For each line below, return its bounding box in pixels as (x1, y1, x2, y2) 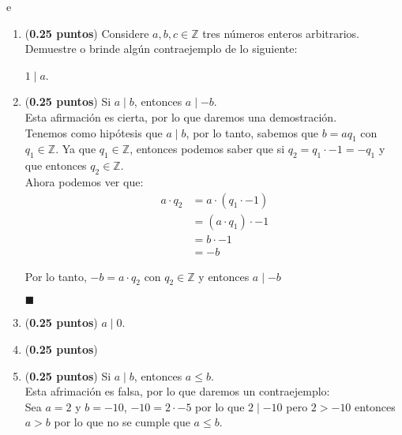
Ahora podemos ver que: (24, 173, 144, 189)
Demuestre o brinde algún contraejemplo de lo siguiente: (24, 40, 298, 57)
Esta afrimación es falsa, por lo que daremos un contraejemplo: (24, 383, 330, 399)
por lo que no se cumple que (54, 414, 190, 430)
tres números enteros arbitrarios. (202, 24, 359, 41)
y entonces (198, 268, 250, 284)
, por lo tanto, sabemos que (186, 124, 318, 141)
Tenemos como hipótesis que (24, 124, 163, 141)
